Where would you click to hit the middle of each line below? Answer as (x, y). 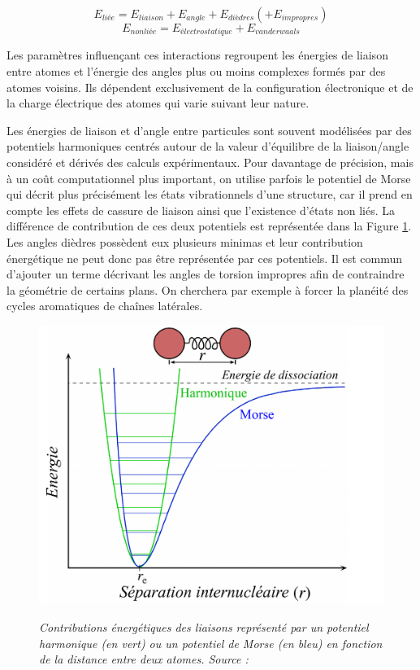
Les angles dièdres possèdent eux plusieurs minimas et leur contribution (185, 241)
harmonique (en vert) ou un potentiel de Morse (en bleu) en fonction (211, 643)
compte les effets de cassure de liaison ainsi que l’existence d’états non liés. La (201, 210)
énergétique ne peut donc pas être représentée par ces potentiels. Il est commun (205, 258)
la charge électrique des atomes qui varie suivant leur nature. (158, 103)
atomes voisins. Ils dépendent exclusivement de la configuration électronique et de (210, 87)
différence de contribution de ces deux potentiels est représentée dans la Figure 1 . (209, 226)
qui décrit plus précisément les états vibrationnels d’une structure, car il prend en (210, 194)
